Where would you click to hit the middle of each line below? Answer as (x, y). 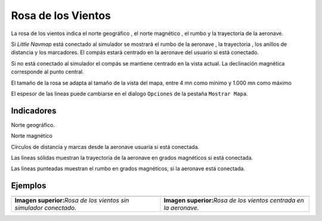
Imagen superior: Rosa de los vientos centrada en (234, 201)
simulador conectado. (46, 208)
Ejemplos (29, 186)
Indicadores (34, 110)
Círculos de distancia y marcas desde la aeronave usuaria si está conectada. (105, 147)
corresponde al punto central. (48, 72)
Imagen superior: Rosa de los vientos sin (72, 201)
